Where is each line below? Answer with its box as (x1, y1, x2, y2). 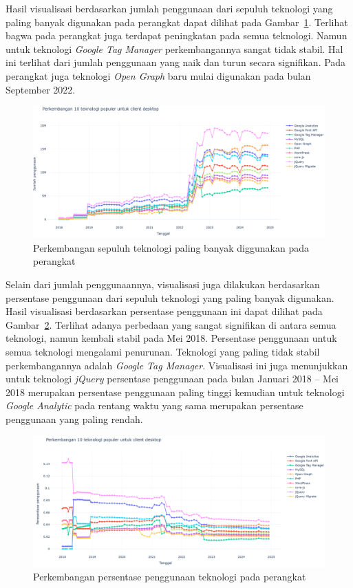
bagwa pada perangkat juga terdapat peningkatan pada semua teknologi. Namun (6, 28, 347, 43)
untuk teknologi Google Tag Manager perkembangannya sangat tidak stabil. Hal (6, 41, 343, 56)
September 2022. (6, 82, 76, 96)
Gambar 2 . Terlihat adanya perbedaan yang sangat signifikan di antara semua (6, 317, 336, 331)
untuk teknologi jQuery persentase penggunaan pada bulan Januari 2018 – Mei (6, 371, 339, 386)
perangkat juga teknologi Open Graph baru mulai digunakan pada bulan (6, 68, 311, 83)
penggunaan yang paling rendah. (6, 412, 143, 426)
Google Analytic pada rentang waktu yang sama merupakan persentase (6, 398, 303, 413)
